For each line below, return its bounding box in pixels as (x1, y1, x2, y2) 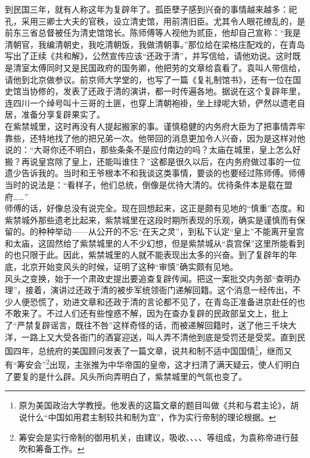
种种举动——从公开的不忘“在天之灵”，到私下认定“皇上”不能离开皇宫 (38, 225, 305, 238)
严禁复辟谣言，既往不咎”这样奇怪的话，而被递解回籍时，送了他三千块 (17, 319, 289, 331)
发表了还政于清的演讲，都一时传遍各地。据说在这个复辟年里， (63, 85, 305, 97)
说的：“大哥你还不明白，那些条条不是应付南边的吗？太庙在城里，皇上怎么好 (5, 143, 301, 156)
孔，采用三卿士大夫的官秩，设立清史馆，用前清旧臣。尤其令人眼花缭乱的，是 (5, 14, 305, 27)
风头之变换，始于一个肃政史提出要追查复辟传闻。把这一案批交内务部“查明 (5, 272, 293, 284)
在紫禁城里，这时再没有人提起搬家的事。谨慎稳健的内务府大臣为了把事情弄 (5, 119, 297, 132)
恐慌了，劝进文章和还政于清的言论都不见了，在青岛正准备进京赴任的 (29, 295, 297, 308)
